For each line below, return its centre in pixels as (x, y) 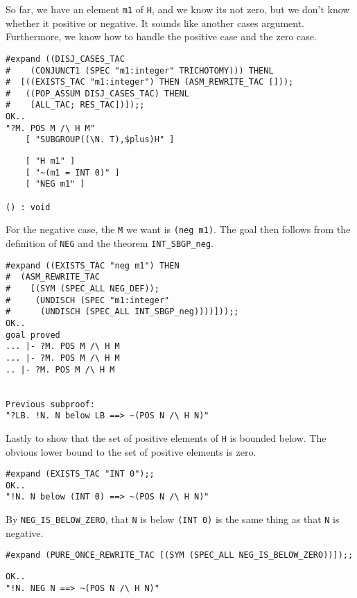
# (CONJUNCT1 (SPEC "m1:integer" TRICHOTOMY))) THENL (140, 70)
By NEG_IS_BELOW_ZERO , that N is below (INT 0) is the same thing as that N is (173, 519)
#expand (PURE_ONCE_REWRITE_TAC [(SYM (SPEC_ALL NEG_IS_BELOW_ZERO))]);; (180, 555)
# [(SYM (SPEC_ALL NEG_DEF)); (82, 289)
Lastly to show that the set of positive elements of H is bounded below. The (166, 437)
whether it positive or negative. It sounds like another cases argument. (155, 23)
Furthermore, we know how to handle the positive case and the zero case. (161, 36)
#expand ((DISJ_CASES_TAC (65, 59)
